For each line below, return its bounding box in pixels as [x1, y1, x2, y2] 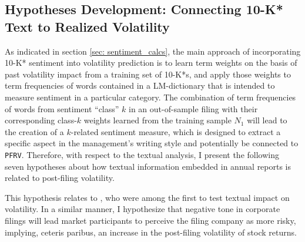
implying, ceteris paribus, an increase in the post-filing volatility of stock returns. [5, 226, 297, 238]
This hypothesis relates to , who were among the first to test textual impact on [5, 191, 290, 203]
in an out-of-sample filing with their [129, 102, 258, 115]
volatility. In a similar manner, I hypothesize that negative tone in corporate [5, 203, 280, 215]
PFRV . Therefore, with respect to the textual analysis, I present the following [5, 148, 279, 160]
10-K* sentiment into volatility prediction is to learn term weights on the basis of [5, 56, 297, 69]
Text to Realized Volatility [5, 17, 170, 35]
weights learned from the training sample [83, 114, 232, 126]
